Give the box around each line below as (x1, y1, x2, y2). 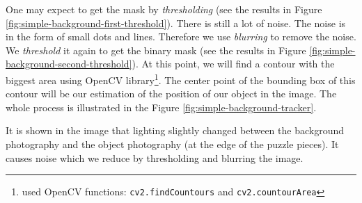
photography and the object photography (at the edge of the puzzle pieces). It (6, 137, 339, 151)
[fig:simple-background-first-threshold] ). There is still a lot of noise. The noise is (6, 15, 346, 30)
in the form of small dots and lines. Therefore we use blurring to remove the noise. (6, 29, 356, 44)
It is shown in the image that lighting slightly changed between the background (6, 123, 344, 138)
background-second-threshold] (6, 56, 132, 71)
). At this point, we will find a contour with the (132, 56, 335, 71)
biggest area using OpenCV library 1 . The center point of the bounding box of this (6, 70, 356, 87)
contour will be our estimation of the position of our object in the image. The (6, 86, 337, 101)
